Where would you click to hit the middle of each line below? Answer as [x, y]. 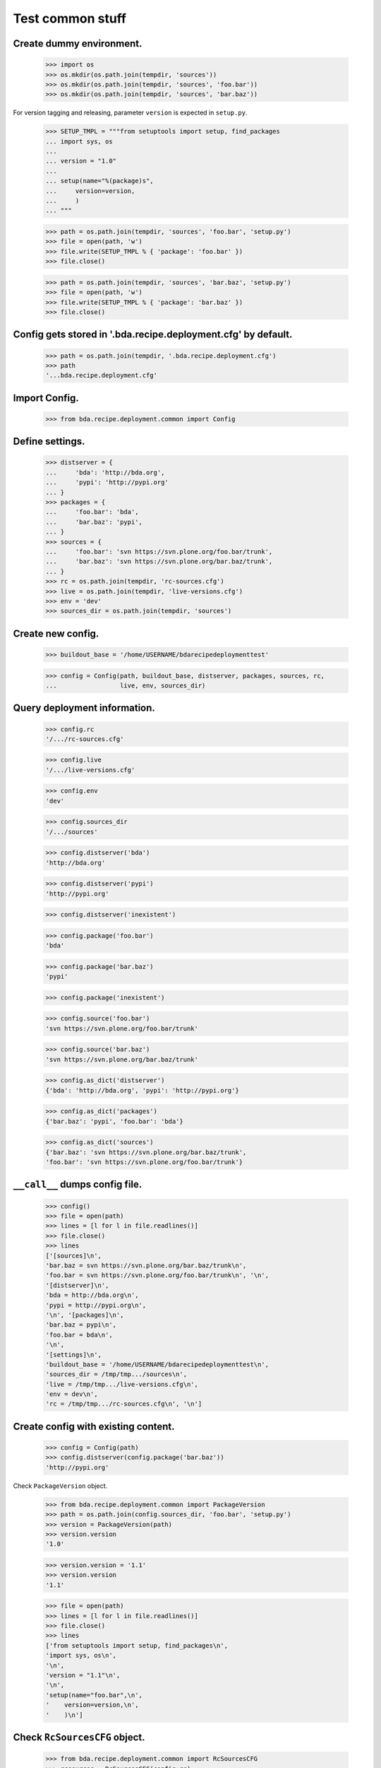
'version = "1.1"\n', [83, 1675]
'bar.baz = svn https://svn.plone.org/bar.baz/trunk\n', [146, 1266]
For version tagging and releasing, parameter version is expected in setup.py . [130, 112]
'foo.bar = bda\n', [79, 1334]
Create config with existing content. [94, 1426]
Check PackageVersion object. [60, 1486]
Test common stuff [70, 18]
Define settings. [49, 442]
